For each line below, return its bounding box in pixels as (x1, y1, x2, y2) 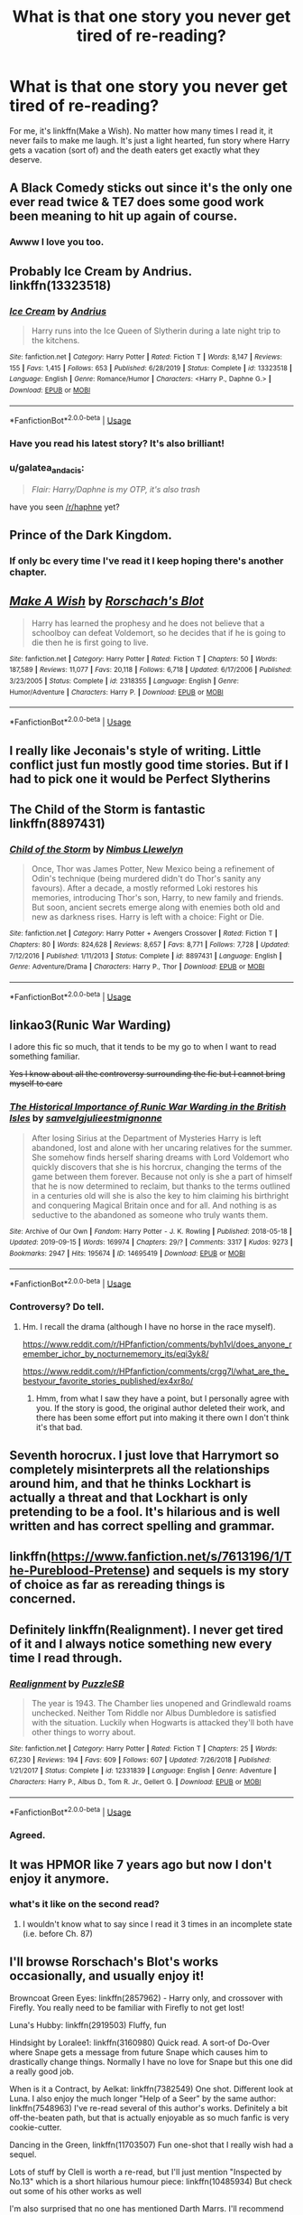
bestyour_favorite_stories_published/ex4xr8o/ (22, 1375, 194, 1386)
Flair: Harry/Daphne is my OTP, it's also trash (31, 483, 201, 494)
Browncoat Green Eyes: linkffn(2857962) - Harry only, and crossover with (9, 1992, 284, 2003)
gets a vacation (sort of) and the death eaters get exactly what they (9, 145, 260, 155)
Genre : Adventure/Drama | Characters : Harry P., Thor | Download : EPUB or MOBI (9, 962, 265, 972)
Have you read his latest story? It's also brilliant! (9, 437, 225, 450)
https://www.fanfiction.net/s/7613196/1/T (50, 1549, 292, 1565)
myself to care (9, 1078, 63, 1089)
